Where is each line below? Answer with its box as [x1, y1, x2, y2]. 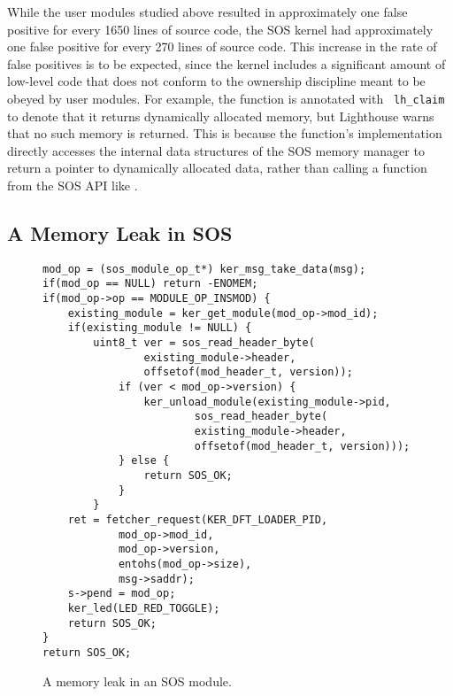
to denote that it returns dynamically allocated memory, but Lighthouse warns [7, 106, 434, 125]
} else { [118, 454, 170, 468]
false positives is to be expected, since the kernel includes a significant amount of [7, 54, 446, 73]
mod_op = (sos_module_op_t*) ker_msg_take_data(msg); [42, 262, 366, 275]
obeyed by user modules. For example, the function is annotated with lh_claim [7, 89, 445, 107]
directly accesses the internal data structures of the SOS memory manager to [7, 141, 425, 159]
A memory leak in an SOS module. [42, 671, 232, 690]
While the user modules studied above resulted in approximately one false [7, 3, 408, 20]
